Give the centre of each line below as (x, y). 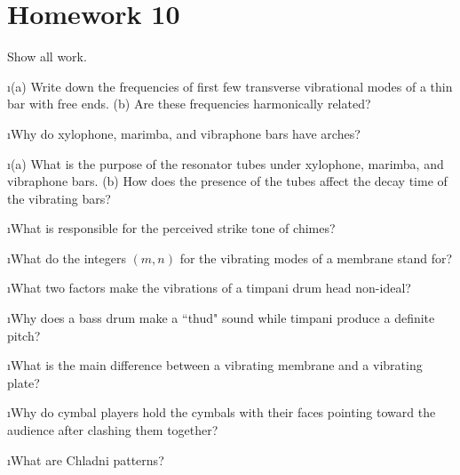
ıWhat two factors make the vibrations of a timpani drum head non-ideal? (209, 288)
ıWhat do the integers (67, 258)
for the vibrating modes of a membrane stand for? (316, 258)
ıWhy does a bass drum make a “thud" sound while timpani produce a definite (221, 318)
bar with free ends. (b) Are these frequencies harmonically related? (189, 104)
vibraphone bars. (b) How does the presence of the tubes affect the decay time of (227, 181)
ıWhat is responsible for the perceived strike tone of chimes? (171, 228)
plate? (24, 382)
